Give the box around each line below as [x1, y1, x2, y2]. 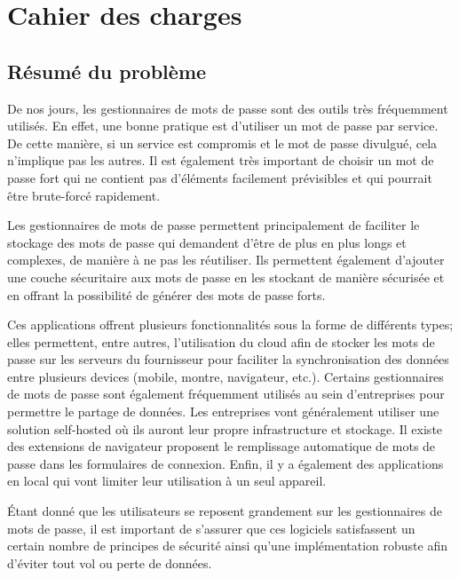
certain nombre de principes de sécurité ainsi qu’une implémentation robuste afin [7, 536, 447, 555]
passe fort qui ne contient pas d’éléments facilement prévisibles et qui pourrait [7, 168, 432, 186]
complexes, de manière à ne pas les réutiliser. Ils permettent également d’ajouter [7, 250, 445, 269]
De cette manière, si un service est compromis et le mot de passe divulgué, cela [7, 133, 438, 152]
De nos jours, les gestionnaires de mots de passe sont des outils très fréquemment [7, 99, 448, 117]
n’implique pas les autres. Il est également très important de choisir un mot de [7, 151, 434, 170]
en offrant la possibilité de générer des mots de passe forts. [7, 285, 326, 304]
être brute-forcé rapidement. [7, 186, 161, 204]
